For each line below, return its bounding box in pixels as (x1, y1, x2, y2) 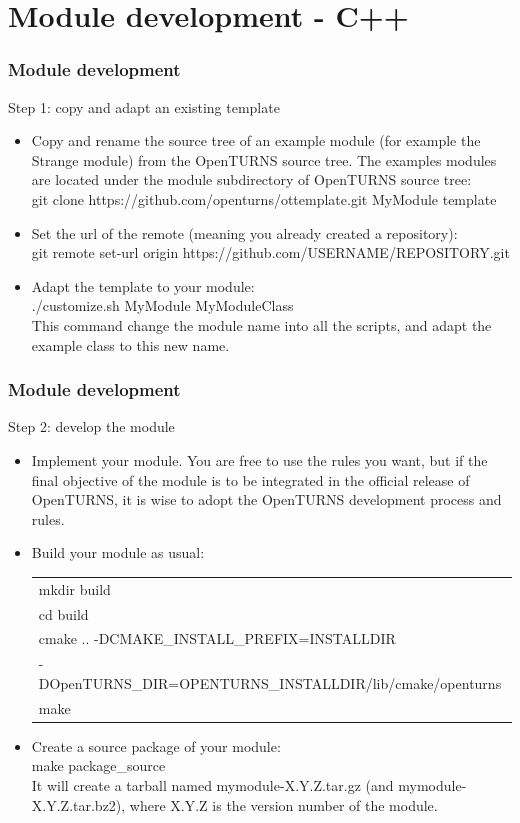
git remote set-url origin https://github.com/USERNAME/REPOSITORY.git (31, 242, 510, 263)
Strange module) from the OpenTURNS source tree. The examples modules (31, 149, 497, 170)
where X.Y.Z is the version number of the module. (129, 794, 438, 815)
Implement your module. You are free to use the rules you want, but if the (31, 449, 488, 470)
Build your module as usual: (31, 542, 205, 563)
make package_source (31, 755, 166, 776)
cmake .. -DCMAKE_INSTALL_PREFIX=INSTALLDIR (38, 628, 396, 649)
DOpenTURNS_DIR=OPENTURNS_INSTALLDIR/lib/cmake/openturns (38, 672, 502, 693)
